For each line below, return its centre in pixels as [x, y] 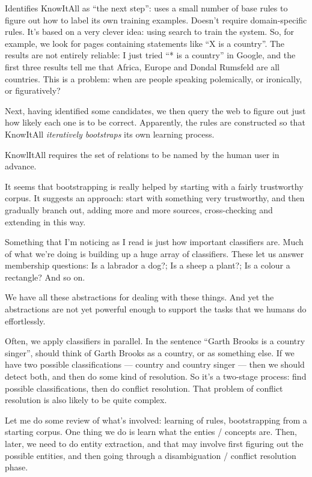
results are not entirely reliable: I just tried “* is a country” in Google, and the [150, 55]
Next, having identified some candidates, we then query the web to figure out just [155, 110]
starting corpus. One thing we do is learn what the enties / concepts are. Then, [151, 432]
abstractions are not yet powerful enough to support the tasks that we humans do [156, 309]
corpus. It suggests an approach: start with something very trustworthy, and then [155, 198]
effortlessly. [25, 321]
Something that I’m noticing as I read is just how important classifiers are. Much [154, 242]
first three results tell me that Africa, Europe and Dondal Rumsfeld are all [142, 66]
